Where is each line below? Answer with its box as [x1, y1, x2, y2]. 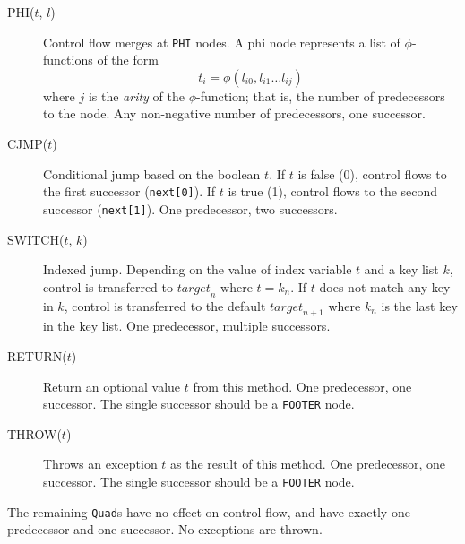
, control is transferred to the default [64, 296, 266, 315]
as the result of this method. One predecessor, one [170, 454, 445, 473]
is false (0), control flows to [297, 164, 447, 183]
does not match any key [319, 277, 451, 296]
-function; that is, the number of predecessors [196, 86, 445, 105]
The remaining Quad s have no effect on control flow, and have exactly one [7, 502, 410, 521]
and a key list [364, 260, 439, 279]
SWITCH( [7, 229, 65, 248]
